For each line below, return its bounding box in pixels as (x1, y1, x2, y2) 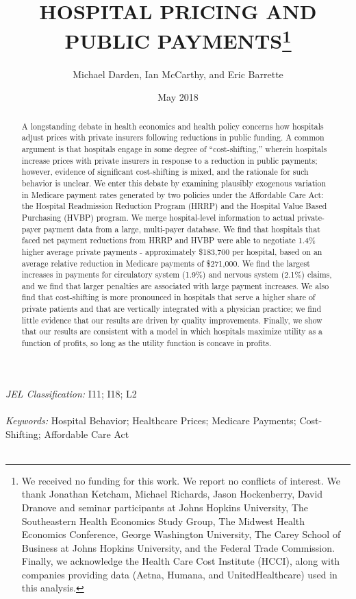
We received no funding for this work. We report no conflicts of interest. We (21, 473, 341, 487)
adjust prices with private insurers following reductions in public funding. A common (21, 132, 325, 143)
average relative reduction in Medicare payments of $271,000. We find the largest (21, 257, 310, 269)
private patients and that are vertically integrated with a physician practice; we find (21, 303, 322, 315)
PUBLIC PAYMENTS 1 (64, 24, 292, 55)
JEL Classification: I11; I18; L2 (5, 386, 137, 400)
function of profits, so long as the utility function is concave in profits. (21, 337, 272, 349)
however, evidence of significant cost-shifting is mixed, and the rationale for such (21, 166, 309, 178)
